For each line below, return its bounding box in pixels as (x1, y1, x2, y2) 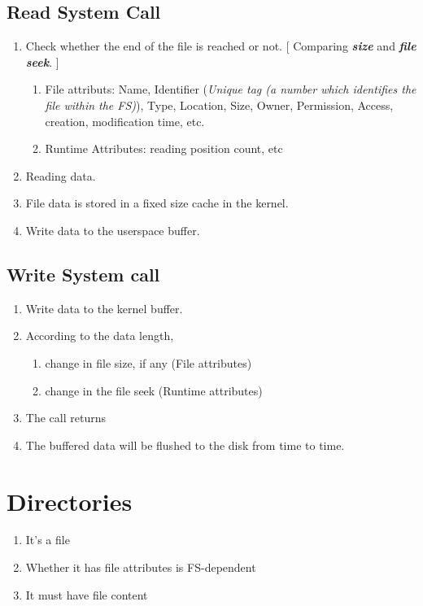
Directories (7, 484, 133, 517)
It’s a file (25, 531, 70, 548)
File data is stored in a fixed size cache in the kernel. (25, 194, 289, 211)
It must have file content (25, 586, 148, 603)
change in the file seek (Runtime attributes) (45, 381, 263, 399)
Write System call (7, 261, 160, 286)
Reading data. (25, 167, 96, 184)
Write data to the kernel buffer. (25, 299, 183, 316)
